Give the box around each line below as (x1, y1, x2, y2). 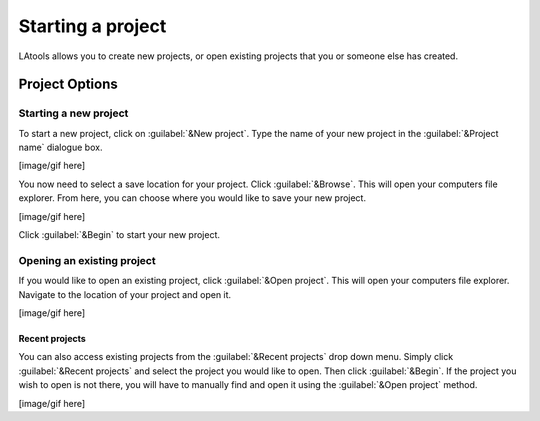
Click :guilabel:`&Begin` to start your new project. (18, 229, 220, 241)
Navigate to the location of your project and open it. (18, 288, 232, 300)
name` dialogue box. (18, 141, 103, 154)
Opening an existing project (18, 253, 156, 267)
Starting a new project (18, 106, 129, 120)
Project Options (18, 76, 119, 93)
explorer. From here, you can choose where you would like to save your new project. (18, 192, 367, 204)
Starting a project (18, 15, 167, 37)
